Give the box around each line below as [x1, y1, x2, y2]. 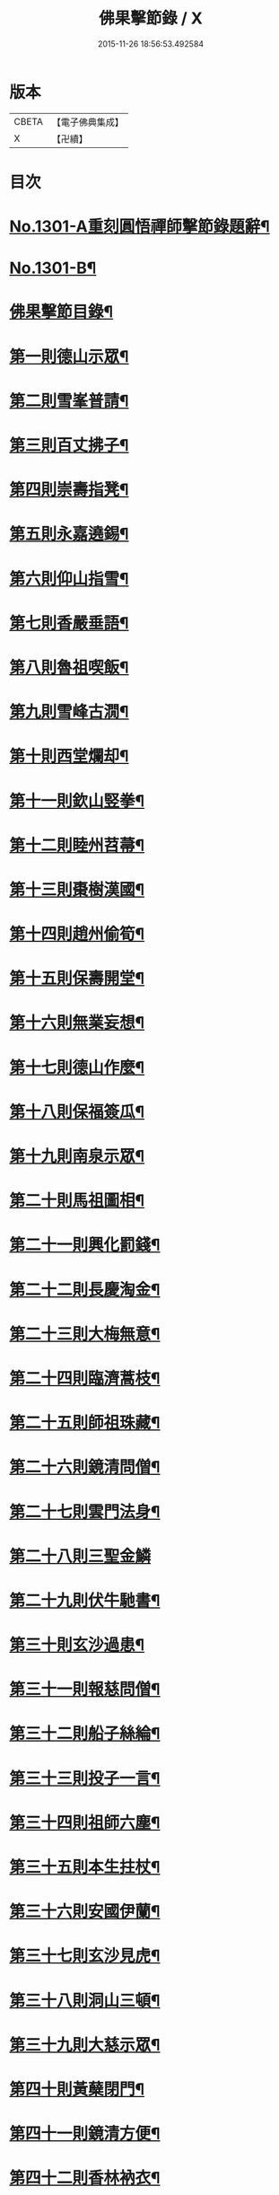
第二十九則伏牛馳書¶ [9, 1590, 161, 1611]
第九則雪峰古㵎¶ [9, 702, 129, 723]
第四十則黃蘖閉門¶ [9, 2079, 145, 2099]
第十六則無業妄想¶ [9, 1013, 145, 1033]
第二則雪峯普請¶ [9, 391, 129, 411]
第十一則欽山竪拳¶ [9, 791, 145, 811]
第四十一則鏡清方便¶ [9, 2124, 161, 2144]
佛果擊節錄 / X [98, 8, 204, 29]
